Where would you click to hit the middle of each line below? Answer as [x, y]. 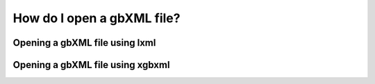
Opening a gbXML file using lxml [84, 43]
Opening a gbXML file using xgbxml [91, 65]
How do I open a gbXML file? [97, 18]
